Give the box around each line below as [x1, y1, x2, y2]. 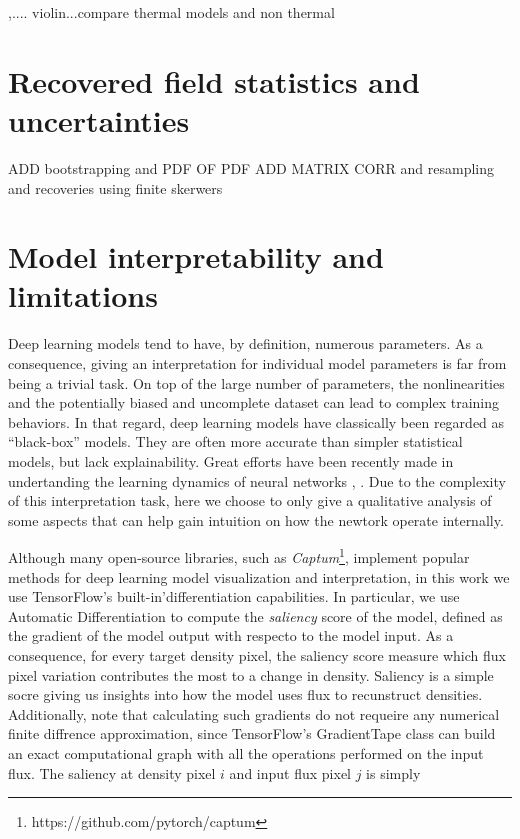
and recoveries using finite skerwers [8, 177, 223, 198]
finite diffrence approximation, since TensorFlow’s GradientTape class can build [8, 723, 496, 744]
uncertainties [8, 99, 190, 140]
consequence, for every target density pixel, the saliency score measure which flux [8, 644, 506, 665]
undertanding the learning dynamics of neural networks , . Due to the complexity [8, 470, 506, 491]
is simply [366, 762, 421, 783]
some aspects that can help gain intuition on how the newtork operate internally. [8, 509, 504, 530]
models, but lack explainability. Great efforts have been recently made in [8, 450, 454, 471]
